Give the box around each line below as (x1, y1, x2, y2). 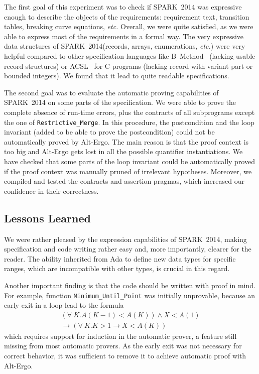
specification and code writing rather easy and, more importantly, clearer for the (4, 243, 251, 254)
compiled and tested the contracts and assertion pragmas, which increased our (4, 176, 244, 186)
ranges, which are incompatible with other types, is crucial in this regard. (4, 263, 230, 274)
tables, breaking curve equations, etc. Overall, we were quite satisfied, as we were (4, 21, 253, 32)
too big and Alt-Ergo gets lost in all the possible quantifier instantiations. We (4, 146, 243, 157)
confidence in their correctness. (4, 185, 99, 196)
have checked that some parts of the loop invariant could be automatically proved (4, 156, 255, 166)
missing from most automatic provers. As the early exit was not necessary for (4, 340, 242, 351)
